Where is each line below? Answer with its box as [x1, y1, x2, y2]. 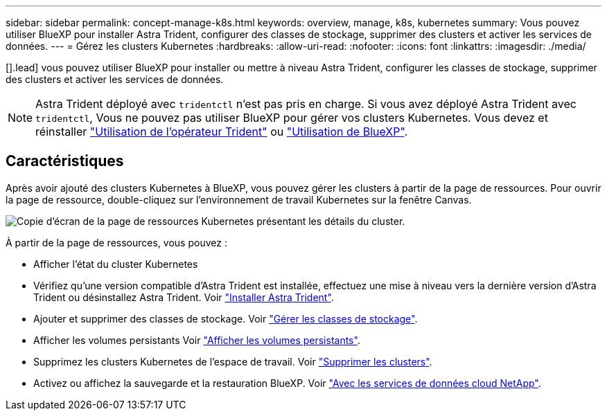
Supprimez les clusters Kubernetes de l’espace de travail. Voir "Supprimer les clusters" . [33, 355, 432, 368]
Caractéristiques [6, 152, 124, 170]
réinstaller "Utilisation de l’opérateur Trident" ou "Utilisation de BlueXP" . [35, 125, 408, 138]
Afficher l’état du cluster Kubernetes [33, 257, 198, 270]
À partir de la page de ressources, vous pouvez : [6, 236, 227, 248]
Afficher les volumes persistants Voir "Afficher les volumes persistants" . [33, 334, 360, 346]
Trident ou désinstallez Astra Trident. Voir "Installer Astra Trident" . [33, 291, 334, 303]
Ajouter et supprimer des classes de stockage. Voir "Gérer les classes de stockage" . [33, 312, 418, 325]
